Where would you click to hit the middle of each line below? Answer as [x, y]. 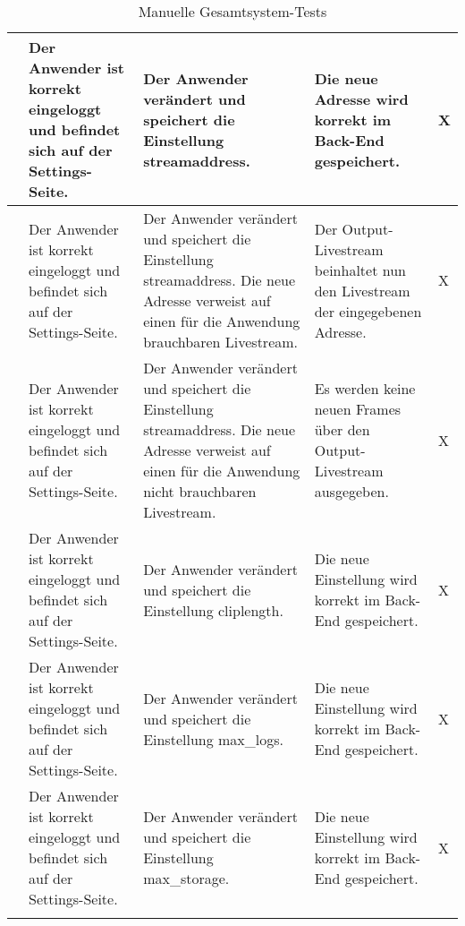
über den [342, 429]
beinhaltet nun [360, 270]
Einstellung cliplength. [213, 610]
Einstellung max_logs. [213, 739]
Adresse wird [361, 99]
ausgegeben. [351, 491]
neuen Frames [358, 409]
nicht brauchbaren [200, 491]
